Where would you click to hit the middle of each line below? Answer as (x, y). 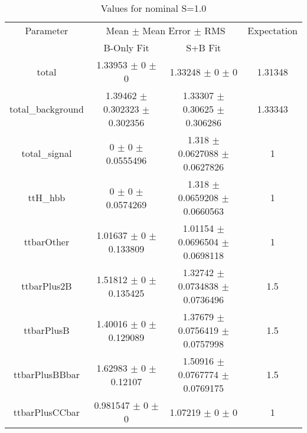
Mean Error (167, 30)
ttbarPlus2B (47, 286)
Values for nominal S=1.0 (153, 8)
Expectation (272, 30)
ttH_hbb (47, 197)
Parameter (47, 30)
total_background (47, 109)
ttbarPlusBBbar (46, 374)
